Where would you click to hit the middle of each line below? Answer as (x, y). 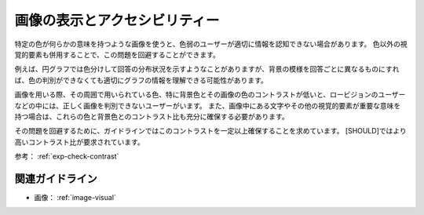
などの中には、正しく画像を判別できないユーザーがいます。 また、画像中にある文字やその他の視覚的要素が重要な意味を (208, 105)
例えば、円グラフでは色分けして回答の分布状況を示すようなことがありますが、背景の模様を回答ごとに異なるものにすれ (207, 69)
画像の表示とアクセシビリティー (117, 20)
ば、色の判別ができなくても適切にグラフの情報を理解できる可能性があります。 (141, 80)
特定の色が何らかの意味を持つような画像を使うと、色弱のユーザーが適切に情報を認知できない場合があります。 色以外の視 (211, 44)
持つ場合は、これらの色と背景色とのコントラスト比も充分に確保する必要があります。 (152, 116)
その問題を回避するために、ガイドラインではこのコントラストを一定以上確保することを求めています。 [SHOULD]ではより (211, 131)
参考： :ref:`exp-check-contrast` (67, 156)
